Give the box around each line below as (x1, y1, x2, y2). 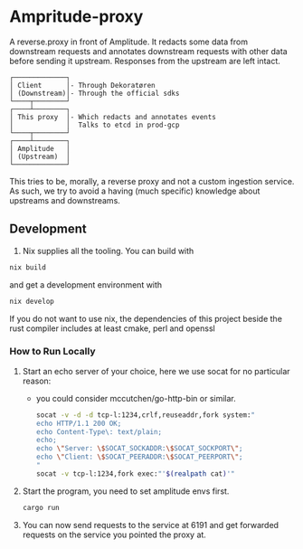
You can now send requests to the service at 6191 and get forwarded (22, 519, 279, 530)
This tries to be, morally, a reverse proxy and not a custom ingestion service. (9, 175, 295, 186)
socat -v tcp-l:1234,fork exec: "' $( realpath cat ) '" (35, 469, 235, 478)
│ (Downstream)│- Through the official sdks (9, 89, 180, 98)
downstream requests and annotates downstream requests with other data (9, 45, 288, 56)
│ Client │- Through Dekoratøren (9, 80, 156, 90)
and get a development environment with (9, 279, 163, 290)
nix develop (9, 297, 54, 306)
